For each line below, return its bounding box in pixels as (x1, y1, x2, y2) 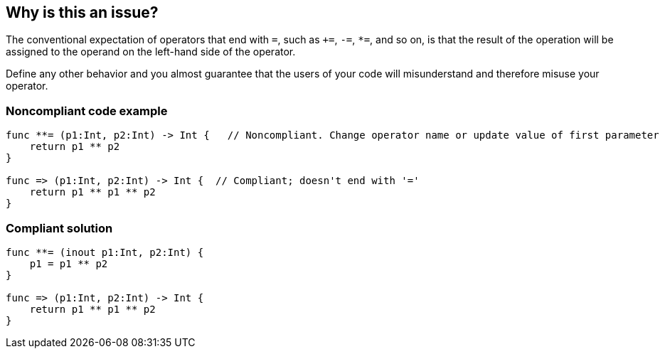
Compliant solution (6, 220, 113, 235)
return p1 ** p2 (29, 141, 120, 153)
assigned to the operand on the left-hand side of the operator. (6, 45, 296, 58)
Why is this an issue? (6, 4, 159, 21)
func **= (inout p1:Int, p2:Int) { (6, 246, 204, 258)
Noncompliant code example (6, 103, 168, 118)
